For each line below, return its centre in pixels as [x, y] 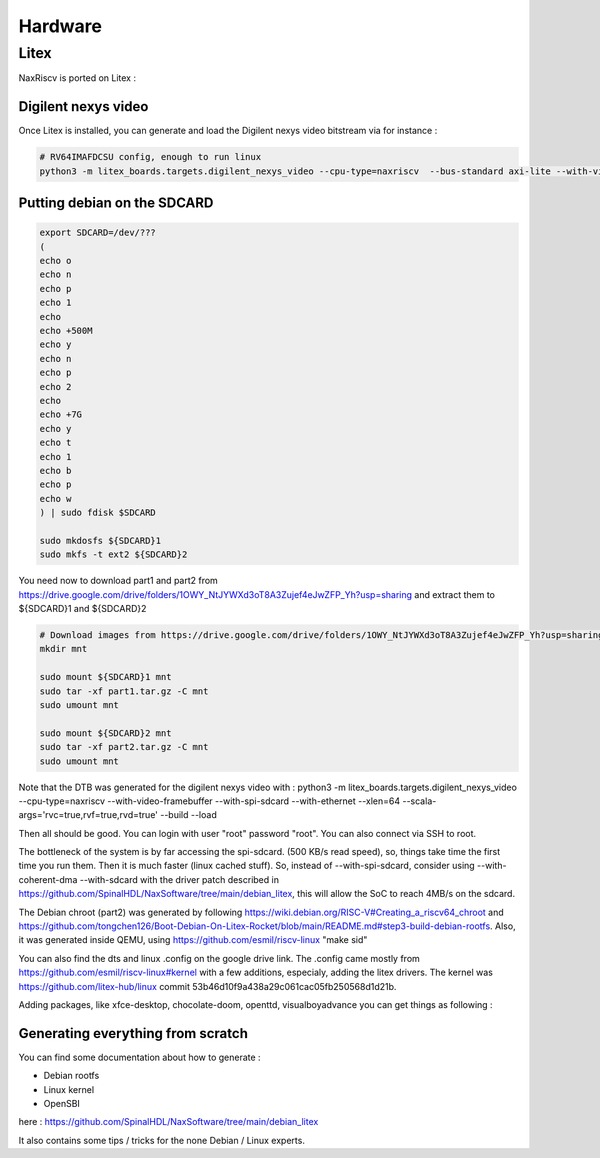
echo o [55, 261]
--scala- [419, 801]
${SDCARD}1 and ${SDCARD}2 [82, 609]
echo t [55, 443]
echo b [55, 470]
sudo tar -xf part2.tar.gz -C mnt [124, 747]
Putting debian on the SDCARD [116, 203]
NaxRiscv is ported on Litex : [77, 78]
